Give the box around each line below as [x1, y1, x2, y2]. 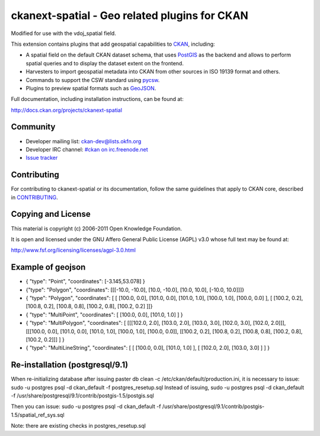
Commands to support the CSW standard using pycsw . [25, 76, 160, 83]
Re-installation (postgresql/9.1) [11, 360, 129, 370]
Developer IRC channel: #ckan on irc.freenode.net [25, 146, 148, 153]
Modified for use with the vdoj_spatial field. [11, 30, 117, 37]
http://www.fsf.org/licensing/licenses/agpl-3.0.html [11, 247, 136, 254]
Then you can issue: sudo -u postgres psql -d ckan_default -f [11, 403, 161, 410]
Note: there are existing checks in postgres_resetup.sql [11, 422, 146, 429]
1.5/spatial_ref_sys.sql [11, 411, 65, 418]
